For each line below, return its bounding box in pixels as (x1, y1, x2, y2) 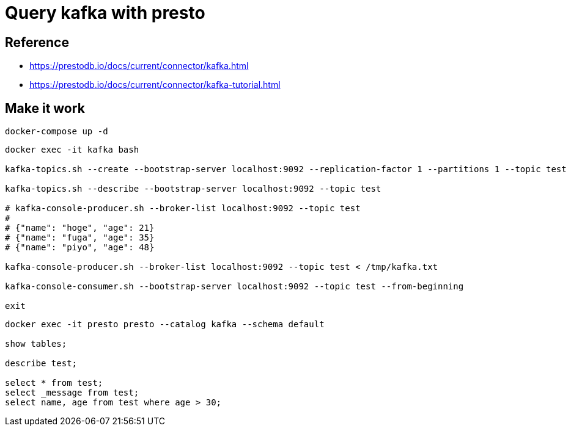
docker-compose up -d (5, 126, 108, 137)
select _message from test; (5, 388, 139, 398)
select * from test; (5, 378, 103, 388)
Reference (5, 34, 69, 50)
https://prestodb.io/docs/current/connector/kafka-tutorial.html (29, 79, 281, 90)
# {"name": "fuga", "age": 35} (5, 233, 155, 243)
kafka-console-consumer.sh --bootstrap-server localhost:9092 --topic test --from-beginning (5, 281, 464, 292)
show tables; (5, 339, 67, 349)
